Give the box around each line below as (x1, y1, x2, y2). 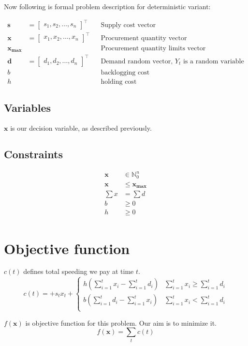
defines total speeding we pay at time (23, 266, 134, 276)
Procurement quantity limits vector (101, 45, 206, 52)
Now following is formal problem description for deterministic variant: (4, 1, 211, 11)
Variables (4, 100, 51, 115)
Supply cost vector (101, 22, 156, 29)
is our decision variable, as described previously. (10, 122, 152, 133)
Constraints (4, 146, 63, 161)
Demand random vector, (101, 58, 173, 65)
